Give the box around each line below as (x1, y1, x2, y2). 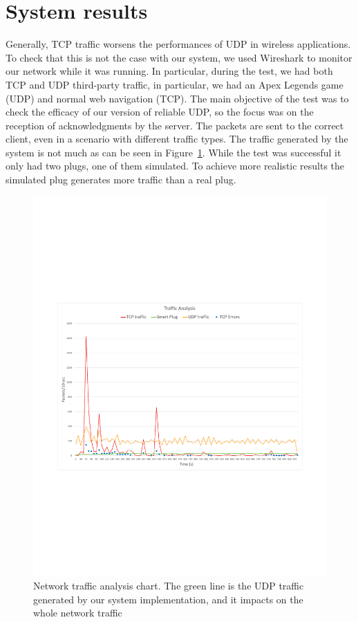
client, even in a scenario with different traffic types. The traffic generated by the (6, 131, 348, 146)
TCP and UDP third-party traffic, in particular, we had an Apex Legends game (6, 77, 343, 91)
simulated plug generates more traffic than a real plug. (6, 172, 236, 187)
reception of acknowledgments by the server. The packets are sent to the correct (6, 118, 344, 132)
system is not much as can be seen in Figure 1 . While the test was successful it (6, 145, 341, 159)
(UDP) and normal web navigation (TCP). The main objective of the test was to (6, 91, 349, 105)
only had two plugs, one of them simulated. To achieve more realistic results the (6, 158, 345, 173)
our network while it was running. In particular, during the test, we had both (6, 64, 333, 78)
